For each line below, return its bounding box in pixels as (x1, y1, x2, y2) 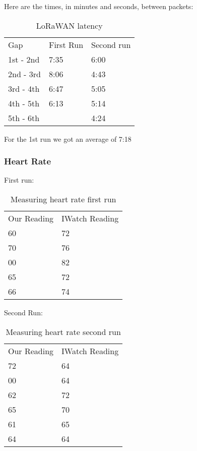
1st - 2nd (8, 53, 40, 65)
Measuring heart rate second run (6, 325, 121, 337)
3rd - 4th (8, 82, 40, 94)
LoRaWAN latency (36, 19, 103, 31)
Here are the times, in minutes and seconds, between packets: (4, 1, 193, 11)
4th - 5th (8, 97, 40, 109)
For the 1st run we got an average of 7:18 (4, 133, 132, 144)
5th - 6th (8, 111, 40, 124)
